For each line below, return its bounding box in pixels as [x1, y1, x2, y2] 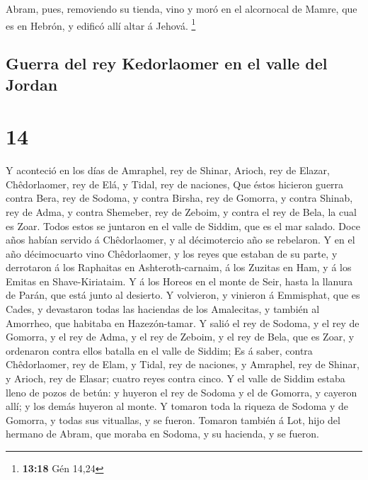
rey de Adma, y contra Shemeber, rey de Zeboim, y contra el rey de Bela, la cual [6, 204, 357, 219]
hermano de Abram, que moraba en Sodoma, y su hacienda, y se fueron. [6, 426, 319, 441]
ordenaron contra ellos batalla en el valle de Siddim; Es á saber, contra [6, 343, 313, 358]
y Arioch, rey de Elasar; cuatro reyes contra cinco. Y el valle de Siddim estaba [6, 371, 345, 386]
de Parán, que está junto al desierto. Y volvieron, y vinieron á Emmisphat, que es [6, 287, 360, 302]
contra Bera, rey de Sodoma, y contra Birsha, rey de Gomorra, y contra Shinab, [6, 190, 353, 205]
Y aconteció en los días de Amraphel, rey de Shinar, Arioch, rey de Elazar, [6, 163, 330, 178]
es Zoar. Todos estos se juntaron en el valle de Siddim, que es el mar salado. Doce [6, 218, 360, 233]
